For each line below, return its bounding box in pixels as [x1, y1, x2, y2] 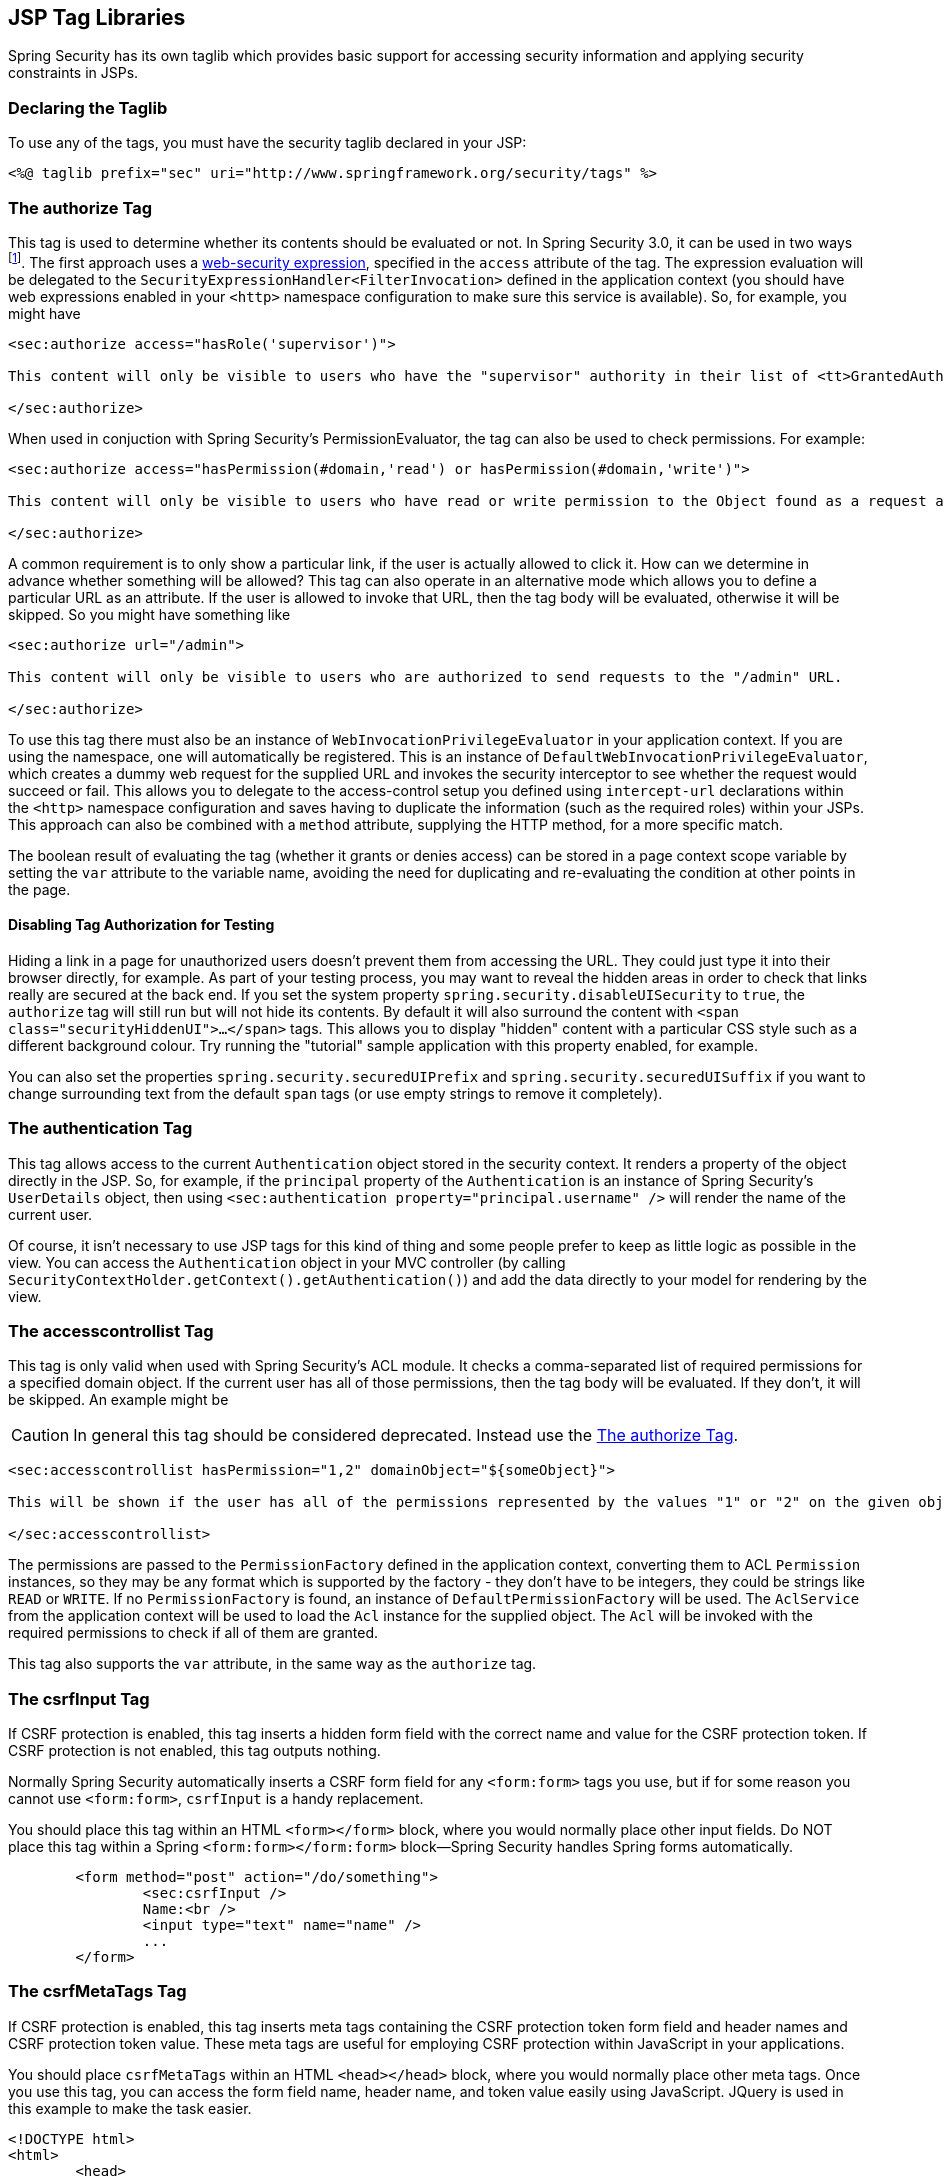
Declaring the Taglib [8, 97, 168, 118]
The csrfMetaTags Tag [8, 1981, 187, 2002]
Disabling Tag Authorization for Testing [8, 916, 275, 934]
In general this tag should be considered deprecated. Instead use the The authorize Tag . [73, 1425, 739, 1446]
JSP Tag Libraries [8, 5, 186, 30]
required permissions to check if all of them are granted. [8, 1624, 379, 1642]
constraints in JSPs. [8, 64, 139, 82]
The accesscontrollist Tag [8, 1320, 214, 1341]
